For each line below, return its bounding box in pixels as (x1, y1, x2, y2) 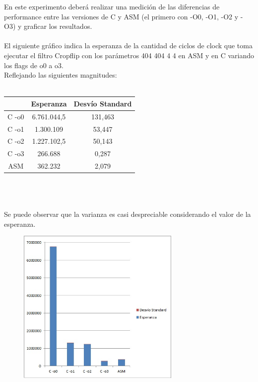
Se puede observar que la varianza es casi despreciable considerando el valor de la (4, 208, 251, 219)
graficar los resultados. (24, 21, 92, 31)
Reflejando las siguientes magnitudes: (4, 70, 117, 80)
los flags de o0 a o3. (4, 60, 64, 70)
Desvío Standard (73, 98, 132, 108)
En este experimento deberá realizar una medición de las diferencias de (4, 1, 220, 11)
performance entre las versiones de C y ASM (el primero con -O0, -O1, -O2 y (4, 11, 239, 21)
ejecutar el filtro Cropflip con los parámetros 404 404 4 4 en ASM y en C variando (4, 50, 254, 60)
